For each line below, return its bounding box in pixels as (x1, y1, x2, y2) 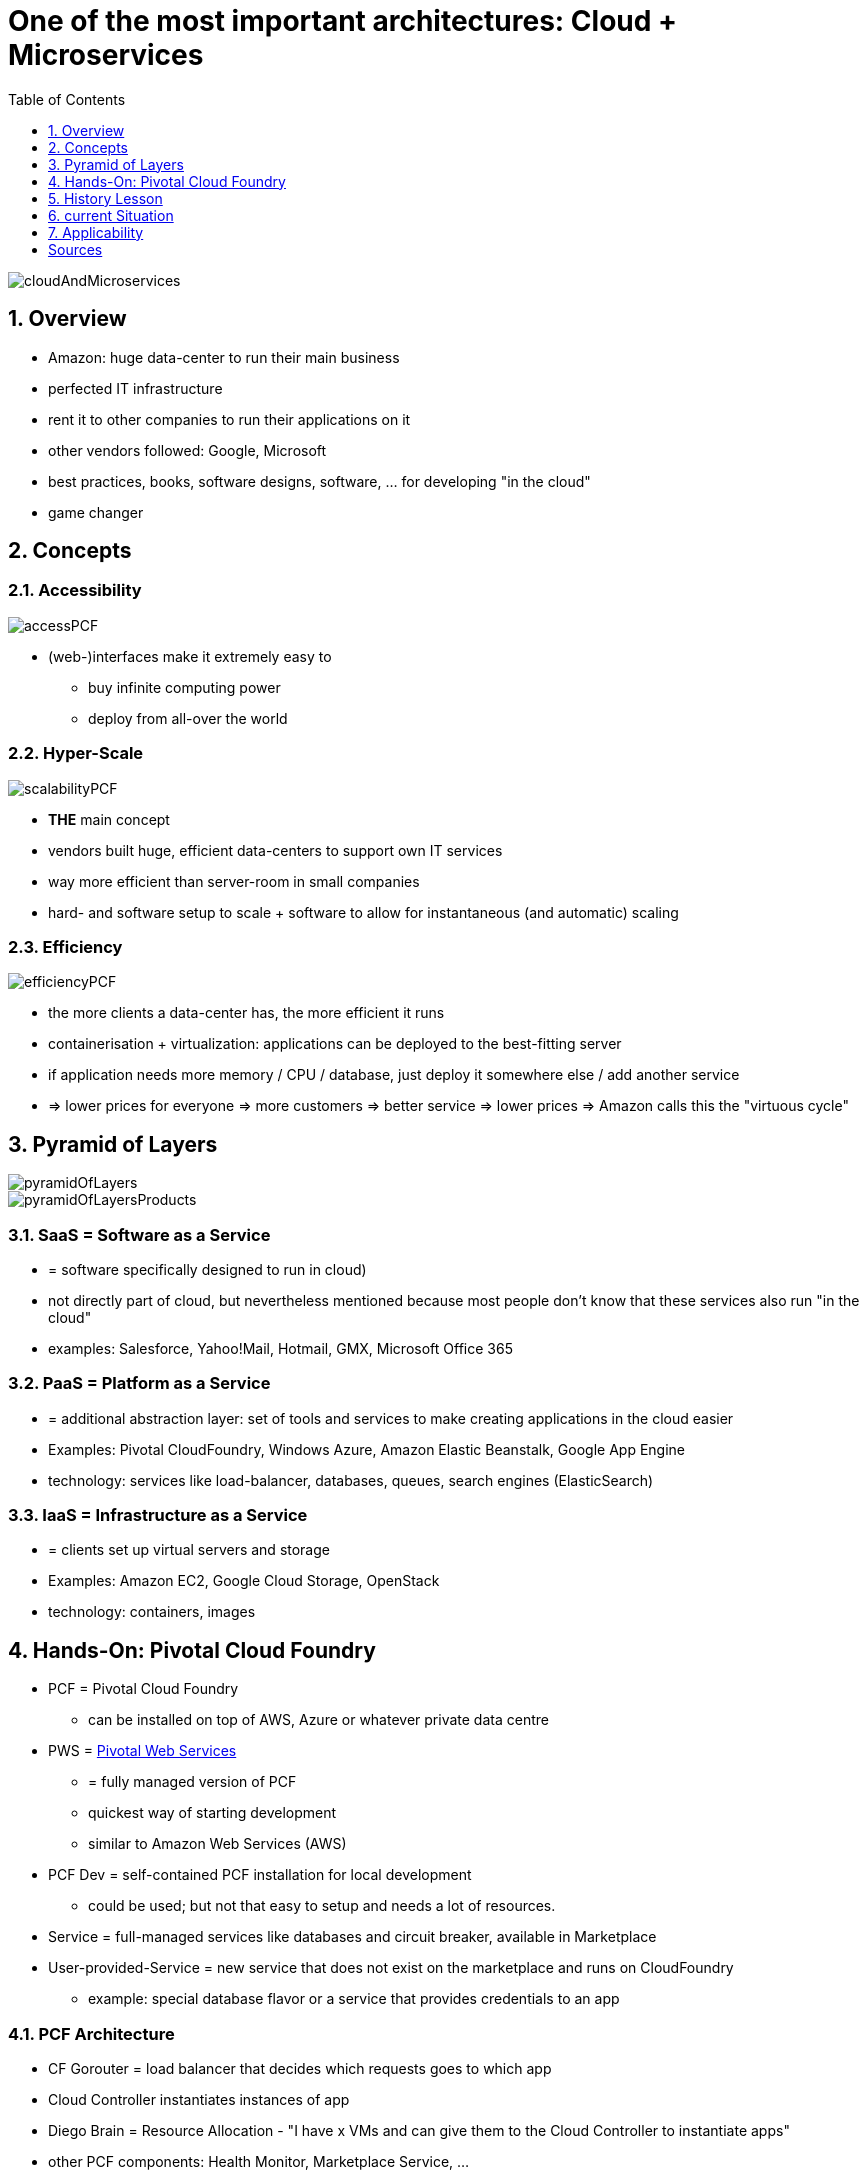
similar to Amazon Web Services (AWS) (88, 1835, 347, 1853)
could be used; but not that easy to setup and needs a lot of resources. (88, 1897, 556, 1915)
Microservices (8, 38, 204, 72)
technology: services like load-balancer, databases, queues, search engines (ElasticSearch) (48, 1471, 654, 1489)
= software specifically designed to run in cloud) (48, 1260, 367, 1278)
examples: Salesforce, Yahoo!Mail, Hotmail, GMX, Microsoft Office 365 (48, 1339, 513, 1357)
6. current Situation (48, 206, 174, 224)
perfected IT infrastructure (48, 379, 223, 397)
